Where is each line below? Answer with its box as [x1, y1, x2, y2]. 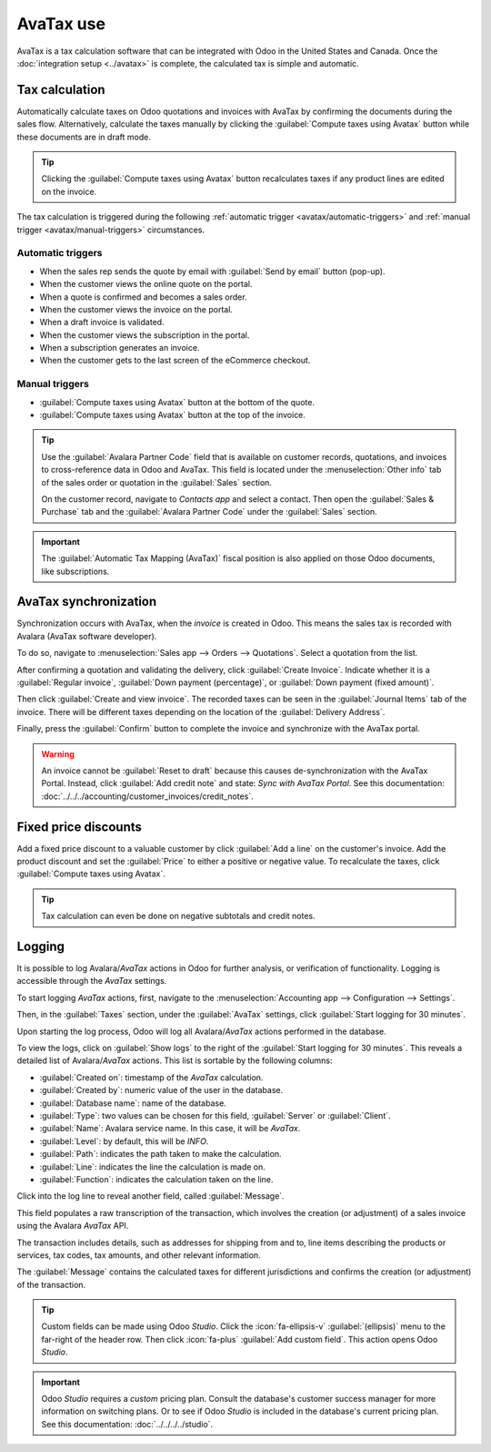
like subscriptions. [41, 566, 110, 577]
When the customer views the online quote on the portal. [39, 279, 254, 290]
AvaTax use [16, 14, 106, 34]
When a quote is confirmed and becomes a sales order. [39, 291, 247, 302]
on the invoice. [41, 186, 97, 197]
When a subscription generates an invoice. [39, 343, 200, 353]
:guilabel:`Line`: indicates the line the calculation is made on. [39, 1161, 266, 1172]
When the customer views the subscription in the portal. [39, 329, 250, 341]
